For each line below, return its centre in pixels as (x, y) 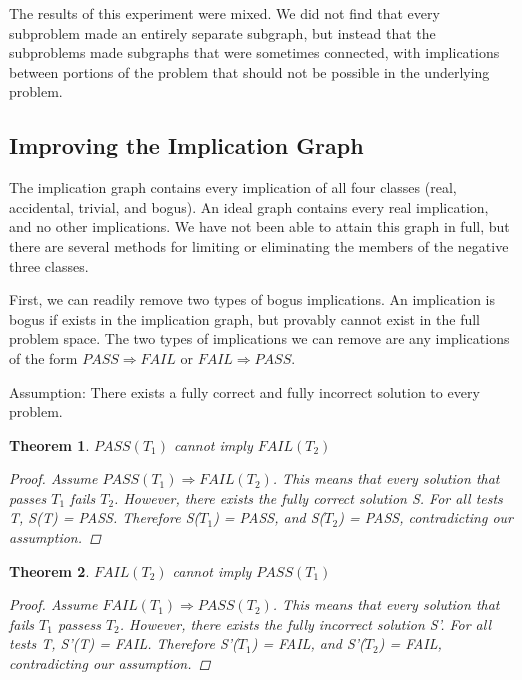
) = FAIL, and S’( (308, 643)
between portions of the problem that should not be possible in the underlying (249, 71)
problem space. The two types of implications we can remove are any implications (259, 338)
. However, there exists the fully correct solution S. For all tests (308, 497)
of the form (43, 357)
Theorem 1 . (49, 444)
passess (79, 623)
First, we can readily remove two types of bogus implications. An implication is (252, 299)
